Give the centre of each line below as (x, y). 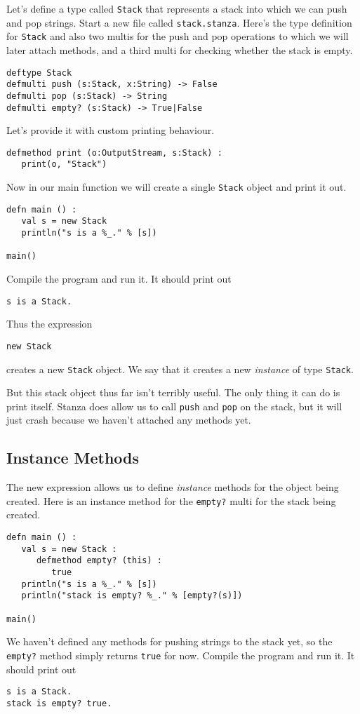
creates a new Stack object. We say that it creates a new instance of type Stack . (180, 369)
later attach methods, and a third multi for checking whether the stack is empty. (180, 49)
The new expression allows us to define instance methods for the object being (173, 487)
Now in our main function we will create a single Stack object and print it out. (176, 187)
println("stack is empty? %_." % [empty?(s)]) (132, 596)
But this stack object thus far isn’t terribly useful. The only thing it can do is (173, 392)
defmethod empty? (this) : (99, 561)
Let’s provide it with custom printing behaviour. (111, 130)
